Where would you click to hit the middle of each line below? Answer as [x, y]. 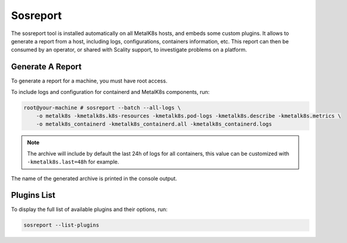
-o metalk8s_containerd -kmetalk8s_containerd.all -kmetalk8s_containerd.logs [154, 124]
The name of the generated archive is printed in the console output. [94, 178]
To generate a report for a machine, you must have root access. [89, 81]
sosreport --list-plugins [61, 225]
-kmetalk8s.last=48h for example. [73, 162]
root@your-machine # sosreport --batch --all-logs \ [102, 108]
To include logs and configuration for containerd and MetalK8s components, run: [110, 91]
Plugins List [33, 195]
